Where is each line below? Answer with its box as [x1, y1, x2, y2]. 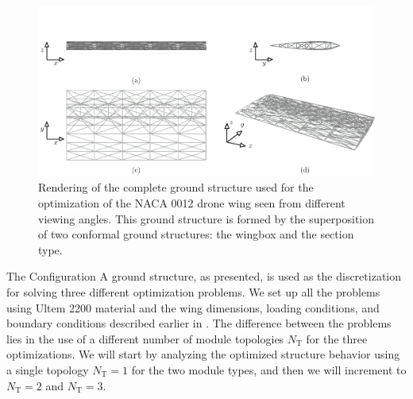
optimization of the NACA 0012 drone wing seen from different [38, 195, 345, 211]
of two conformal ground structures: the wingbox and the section [38, 226, 354, 242]
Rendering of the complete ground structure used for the [38, 179, 314, 196]
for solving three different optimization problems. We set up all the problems [6, 284, 380, 300]
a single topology [6, 362, 89, 378]
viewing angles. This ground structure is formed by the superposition [38, 210, 375, 227]
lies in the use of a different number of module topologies [6, 330, 284, 347]
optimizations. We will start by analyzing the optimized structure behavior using [6, 346, 400, 362]
